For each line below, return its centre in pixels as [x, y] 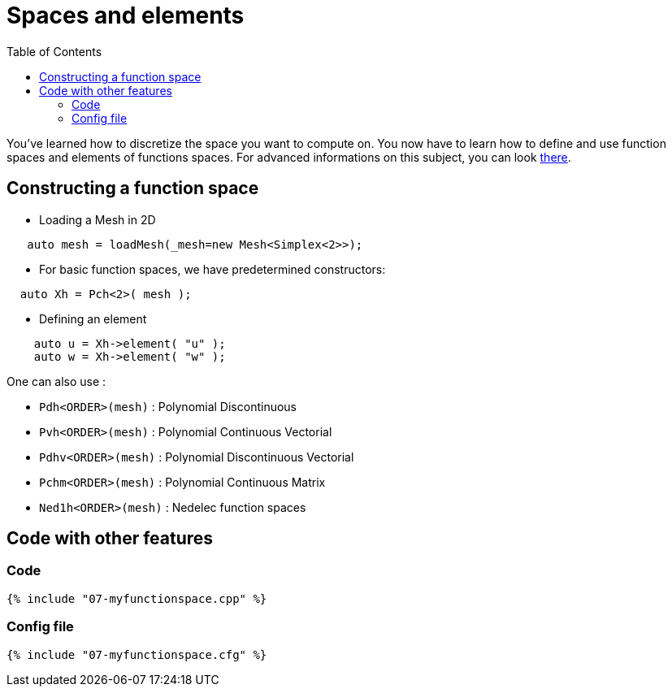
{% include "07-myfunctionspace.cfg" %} [137, 654]
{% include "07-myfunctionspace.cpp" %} [137, 598]
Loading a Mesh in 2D [98, 219]
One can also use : [56, 381]
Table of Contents [54, 51]
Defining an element [93, 318]
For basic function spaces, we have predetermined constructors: [212, 269]
